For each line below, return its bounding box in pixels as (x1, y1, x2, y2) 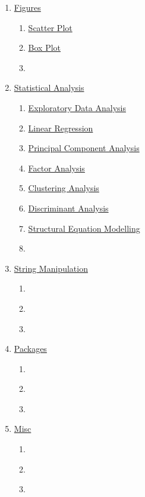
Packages (14, 342, 47, 355)
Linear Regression (28, 121, 93, 134)
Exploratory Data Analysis (28, 101, 126, 113)
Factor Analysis (28, 161, 85, 174)
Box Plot (28, 41, 61, 54)
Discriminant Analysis (28, 201, 109, 214)
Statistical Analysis (14, 81, 84, 94)
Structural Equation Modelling (28, 222, 140, 234)
